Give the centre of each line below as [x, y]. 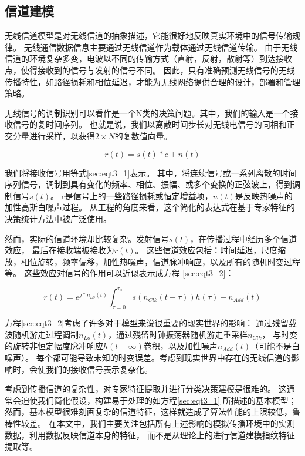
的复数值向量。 [143, 135]
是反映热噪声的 [264, 195]
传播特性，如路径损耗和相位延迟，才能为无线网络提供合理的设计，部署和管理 [152, 81]
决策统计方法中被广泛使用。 [58, 218]
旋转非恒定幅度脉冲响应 [58, 346]
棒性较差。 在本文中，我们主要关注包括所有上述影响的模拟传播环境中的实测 [150, 423]
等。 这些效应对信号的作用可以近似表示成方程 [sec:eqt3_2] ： [119, 273]
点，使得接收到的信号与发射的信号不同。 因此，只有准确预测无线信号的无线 [150, 70]
